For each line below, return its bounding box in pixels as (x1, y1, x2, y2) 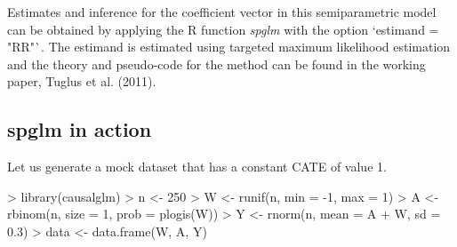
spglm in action (7, 116, 152, 143)
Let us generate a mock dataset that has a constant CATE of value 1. (7, 157, 387, 176)
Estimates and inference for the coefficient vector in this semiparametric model (7, 3, 437, 20)
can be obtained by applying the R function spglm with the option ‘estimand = (7, 20, 439, 38)
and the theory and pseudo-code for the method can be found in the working (7, 54, 426, 73)
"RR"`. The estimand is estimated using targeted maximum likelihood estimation (7, 37, 451, 56)
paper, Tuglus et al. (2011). (7, 72, 156, 91)
